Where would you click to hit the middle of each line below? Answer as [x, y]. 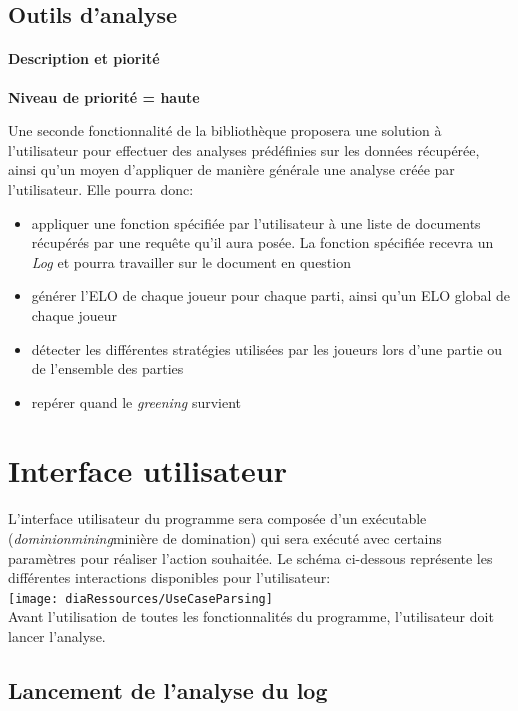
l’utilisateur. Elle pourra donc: [101, 188]
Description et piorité [84, 58]
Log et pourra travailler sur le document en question [191, 261]
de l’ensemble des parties [107, 368]
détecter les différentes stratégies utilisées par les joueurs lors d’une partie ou [267, 348]
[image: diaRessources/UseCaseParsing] [140, 598]
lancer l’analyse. [57, 636]
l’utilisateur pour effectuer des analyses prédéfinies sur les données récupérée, [244, 149]
